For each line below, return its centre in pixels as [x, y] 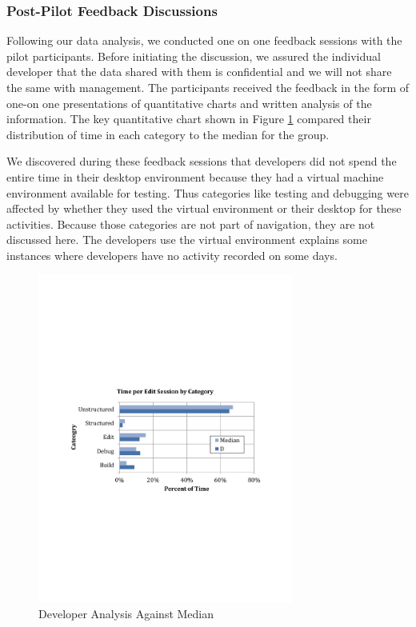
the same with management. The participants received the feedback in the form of [208, 87]
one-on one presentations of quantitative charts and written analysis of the [189, 103]
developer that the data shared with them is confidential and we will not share [199, 72]
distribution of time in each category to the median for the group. [168, 134]
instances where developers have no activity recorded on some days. [172, 255]
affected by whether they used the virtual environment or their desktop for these [204, 208]
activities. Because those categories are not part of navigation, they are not [191, 224]
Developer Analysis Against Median [126, 614]
